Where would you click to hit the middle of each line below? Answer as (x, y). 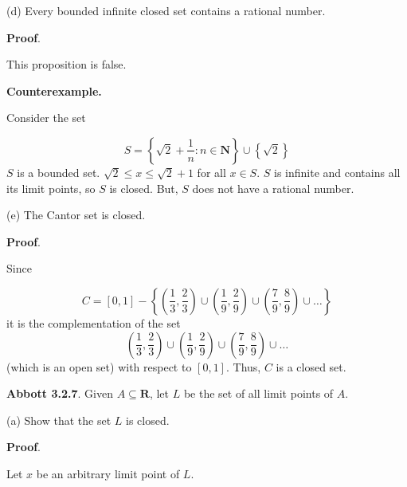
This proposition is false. (67, 64)
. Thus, (243, 366)
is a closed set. (311, 366)
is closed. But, (144, 188)
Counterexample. (54, 90)
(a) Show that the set (59, 420)
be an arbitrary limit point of (108, 473)
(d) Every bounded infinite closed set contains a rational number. (166, 10)
